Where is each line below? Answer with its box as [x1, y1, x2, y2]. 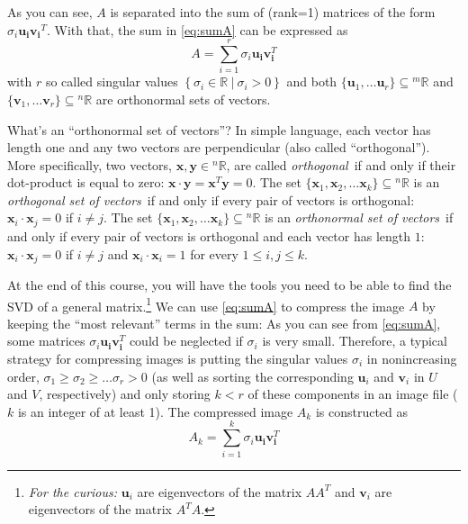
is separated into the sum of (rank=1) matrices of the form [110, 3, 436, 21]
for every [190, 244, 238, 263]
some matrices [7, 331, 85, 350]
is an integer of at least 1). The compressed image [17, 402, 293, 420]
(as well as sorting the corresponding [151, 366, 354, 385]
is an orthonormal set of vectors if [265, 208, 454, 227]
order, [7, 366, 40, 385]
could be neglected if [129, 331, 243, 350]
